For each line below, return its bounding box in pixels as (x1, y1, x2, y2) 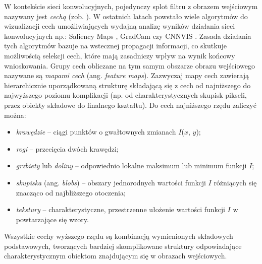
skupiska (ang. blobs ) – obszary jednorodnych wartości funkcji (16, 177, 206, 187)
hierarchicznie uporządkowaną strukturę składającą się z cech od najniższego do (4, 80, 251, 90)
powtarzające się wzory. (16, 214, 89, 224)
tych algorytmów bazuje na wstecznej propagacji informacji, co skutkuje (4, 40, 227, 51)
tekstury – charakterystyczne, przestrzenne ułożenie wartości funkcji (16, 204, 225, 215)
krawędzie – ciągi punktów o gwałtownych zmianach (16, 126, 176, 137)
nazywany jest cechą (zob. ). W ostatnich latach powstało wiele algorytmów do (4, 11, 248, 21)
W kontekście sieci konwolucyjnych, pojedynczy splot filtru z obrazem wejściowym (4, 1, 258, 11)
